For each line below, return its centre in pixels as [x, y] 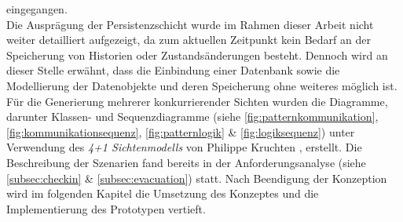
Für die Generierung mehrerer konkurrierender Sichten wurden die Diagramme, [197, 101]
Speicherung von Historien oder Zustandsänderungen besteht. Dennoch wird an [197, 55]
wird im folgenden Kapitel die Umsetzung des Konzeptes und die [163, 193]
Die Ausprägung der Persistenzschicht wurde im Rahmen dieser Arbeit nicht [190, 24]
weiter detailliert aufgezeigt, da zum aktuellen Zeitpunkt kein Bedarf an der [189, 40]
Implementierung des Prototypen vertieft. [106, 208]
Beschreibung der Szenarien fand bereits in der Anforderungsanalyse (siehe [186, 162]
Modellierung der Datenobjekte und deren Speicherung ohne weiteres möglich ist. [202, 85]
